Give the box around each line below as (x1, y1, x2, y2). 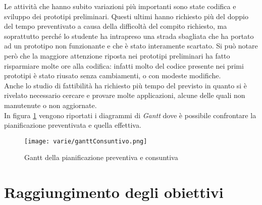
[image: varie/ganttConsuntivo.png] (24, 137, 147, 145)
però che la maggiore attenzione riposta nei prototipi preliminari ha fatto (4, 50, 230, 61)
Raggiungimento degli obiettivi (4, 182, 224, 202)
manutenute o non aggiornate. (4, 99, 97, 110)
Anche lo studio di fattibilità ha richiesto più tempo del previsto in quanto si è (4, 80, 247, 90)
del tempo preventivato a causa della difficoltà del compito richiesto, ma (4, 21, 227, 31)
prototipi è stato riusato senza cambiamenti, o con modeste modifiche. (4, 70, 221, 81)
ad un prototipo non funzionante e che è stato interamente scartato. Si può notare (4, 40, 258, 51)
